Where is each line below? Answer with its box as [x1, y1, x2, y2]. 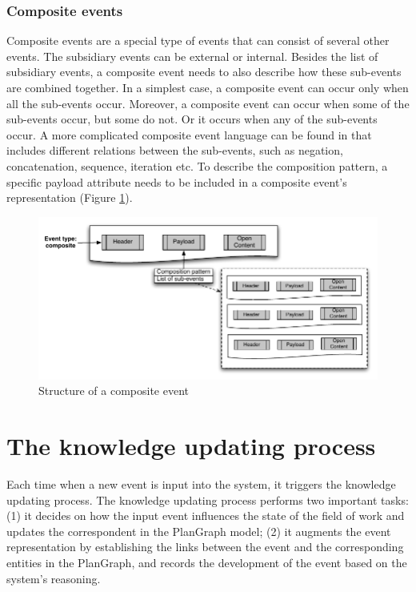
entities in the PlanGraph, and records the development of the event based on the [6, 554, 407, 571]
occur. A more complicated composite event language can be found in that [6, 126, 372, 143]
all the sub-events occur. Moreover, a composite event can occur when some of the [6, 95, 410, 111]
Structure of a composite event [38, 382, 189, 399]
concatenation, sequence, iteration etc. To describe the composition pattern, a [6, 157, 388, 174]
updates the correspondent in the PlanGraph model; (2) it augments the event [6, 522, 391, 539]
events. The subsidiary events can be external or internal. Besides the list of [6, 47, 378, 64]
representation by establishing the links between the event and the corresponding [6, 538, 404, 555]
